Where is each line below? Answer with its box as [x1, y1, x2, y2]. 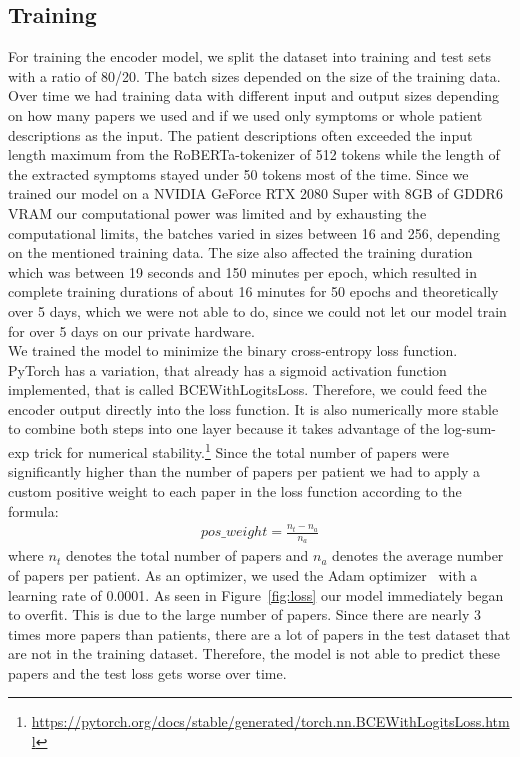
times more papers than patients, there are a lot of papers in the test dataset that [8, 623, 511, 644]
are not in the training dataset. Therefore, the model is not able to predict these [8, 643, 500, 664]
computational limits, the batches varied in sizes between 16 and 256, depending [8, 222, 500, 243]
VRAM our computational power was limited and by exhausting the [8, 202, 427, 223]
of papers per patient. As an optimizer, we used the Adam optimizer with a [8, 564, 478, 585]
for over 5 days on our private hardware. [8, 320, 255, 341]
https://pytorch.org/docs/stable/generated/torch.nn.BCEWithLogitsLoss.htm [31, 711, 510, 732]
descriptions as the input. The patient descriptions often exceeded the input [8, 124, 473, 145]
